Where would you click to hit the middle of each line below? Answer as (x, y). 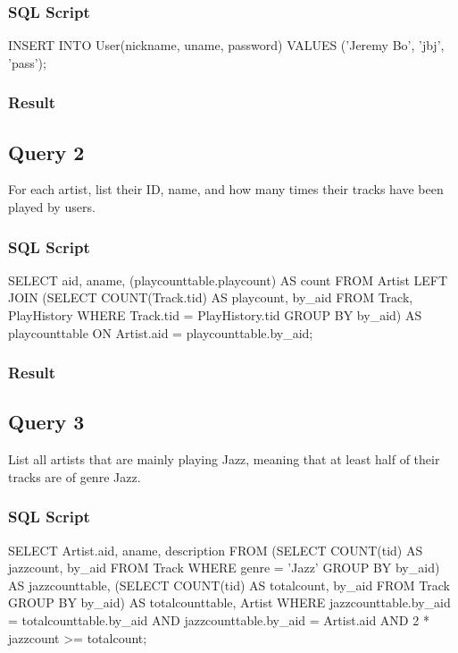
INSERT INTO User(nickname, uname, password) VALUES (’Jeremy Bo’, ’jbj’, (226, 45)
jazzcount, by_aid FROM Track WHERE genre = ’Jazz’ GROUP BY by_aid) (224, 568)
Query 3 (46, 422)
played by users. (52, 207)
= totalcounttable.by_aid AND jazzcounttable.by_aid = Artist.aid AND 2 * (219, 620)
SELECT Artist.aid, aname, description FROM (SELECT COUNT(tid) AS (216, 550)
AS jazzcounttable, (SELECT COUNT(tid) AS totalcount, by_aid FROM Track (229, 585)
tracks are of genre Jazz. (75, 476)
